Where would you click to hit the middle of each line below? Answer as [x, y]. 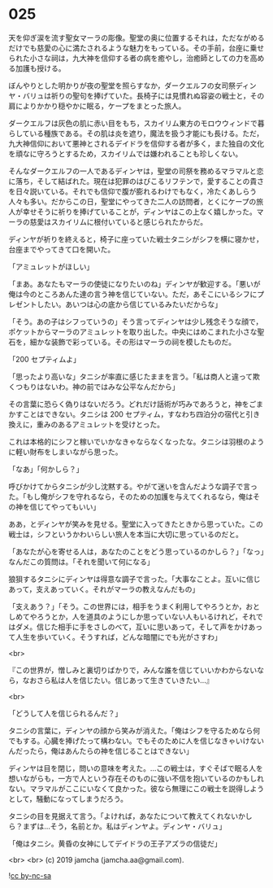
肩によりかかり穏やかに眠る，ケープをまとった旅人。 [97, 106]
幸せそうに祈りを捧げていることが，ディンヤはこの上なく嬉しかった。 [140, 212]
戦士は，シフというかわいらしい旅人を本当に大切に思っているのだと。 [126, 534]
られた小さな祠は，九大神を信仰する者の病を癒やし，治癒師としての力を [129, 58]
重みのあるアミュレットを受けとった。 [100, 424]
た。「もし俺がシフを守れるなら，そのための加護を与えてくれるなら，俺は [131, 496]
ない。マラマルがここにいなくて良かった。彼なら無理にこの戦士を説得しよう [136, 788]
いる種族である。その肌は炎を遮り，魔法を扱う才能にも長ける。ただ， [147, 133]
